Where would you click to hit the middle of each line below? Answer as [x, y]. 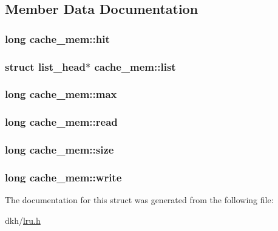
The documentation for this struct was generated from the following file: [139, 200]
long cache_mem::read [61, 122]
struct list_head [45, 66]
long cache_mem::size [59, 150]
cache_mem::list [135, 66]
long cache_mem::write [63, 177]
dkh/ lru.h [23, 220]
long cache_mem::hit [57, 38]
